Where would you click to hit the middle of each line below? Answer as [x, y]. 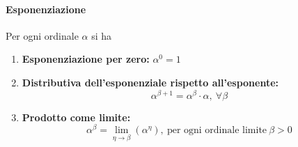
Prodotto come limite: [76, 117]
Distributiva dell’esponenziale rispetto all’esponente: [150, 82]
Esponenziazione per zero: [86, 59]
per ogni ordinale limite [217, 131]
